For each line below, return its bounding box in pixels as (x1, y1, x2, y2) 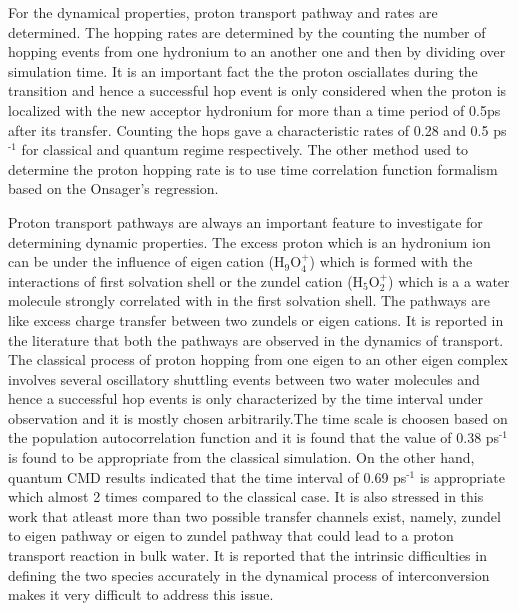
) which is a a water (388, 270, 510, 291)
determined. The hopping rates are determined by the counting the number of (8, 21, 486, 42)
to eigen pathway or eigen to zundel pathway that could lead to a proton (8, 525, 454, 546)
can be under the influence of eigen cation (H (8, 251, 285, 272)
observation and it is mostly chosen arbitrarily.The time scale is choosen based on (8, 407, 508, 428)
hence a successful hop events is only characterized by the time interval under (8, 388, 483, 409)
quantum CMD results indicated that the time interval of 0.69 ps (8, 466, 407, 487)
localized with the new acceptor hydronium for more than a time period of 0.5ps (8, 99, 501, 120)
